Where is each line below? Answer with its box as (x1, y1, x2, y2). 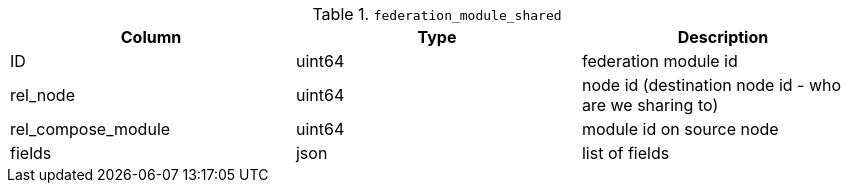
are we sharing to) (581, 95, 719, 115)
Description (677, 27, 769, 47)
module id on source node (581, 119, 779, 139)
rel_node (10, 85, 75, 105)
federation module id (581, 51, 738, 71)
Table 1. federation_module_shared (312, 4, 562, 24)
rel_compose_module (10, 119, 171, 139)
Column (120, 27, 182, 47)
